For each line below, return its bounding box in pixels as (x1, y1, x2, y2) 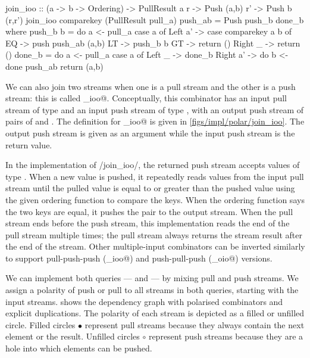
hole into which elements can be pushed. (5, 342, 152, 354)
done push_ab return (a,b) (5, 60, 104, 72)
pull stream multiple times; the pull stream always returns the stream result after (5, 228, 302, 241)
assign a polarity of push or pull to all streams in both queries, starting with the (5, 284, 299, 296)
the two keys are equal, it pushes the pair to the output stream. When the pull (5, 205, 293, 217)
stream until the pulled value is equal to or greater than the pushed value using (5, 182, 295, 194)
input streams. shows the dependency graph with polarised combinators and (5, 295, 283, 307)
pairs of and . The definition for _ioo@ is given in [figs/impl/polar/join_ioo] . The (5, 115, 305, 127)
